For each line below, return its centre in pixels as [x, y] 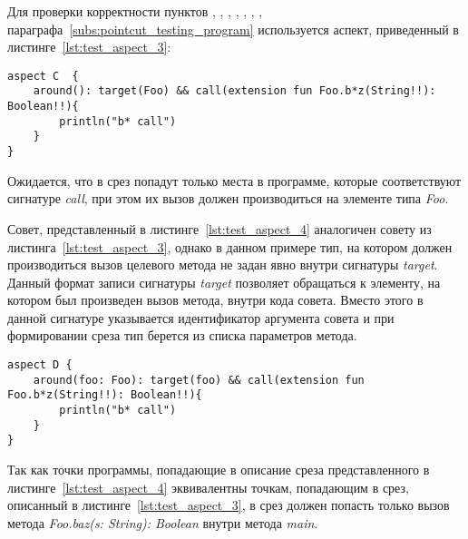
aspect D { [40, 365]
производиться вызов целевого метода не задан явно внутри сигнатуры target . [223, 265]
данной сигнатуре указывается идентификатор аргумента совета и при [201, 317]
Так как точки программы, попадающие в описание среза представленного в [219, 469]
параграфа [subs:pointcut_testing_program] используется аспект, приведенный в [233, 29]
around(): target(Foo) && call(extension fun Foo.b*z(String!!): [234, 91]
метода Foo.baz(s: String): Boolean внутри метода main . [163, 522]
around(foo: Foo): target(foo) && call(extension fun [199, 380]
